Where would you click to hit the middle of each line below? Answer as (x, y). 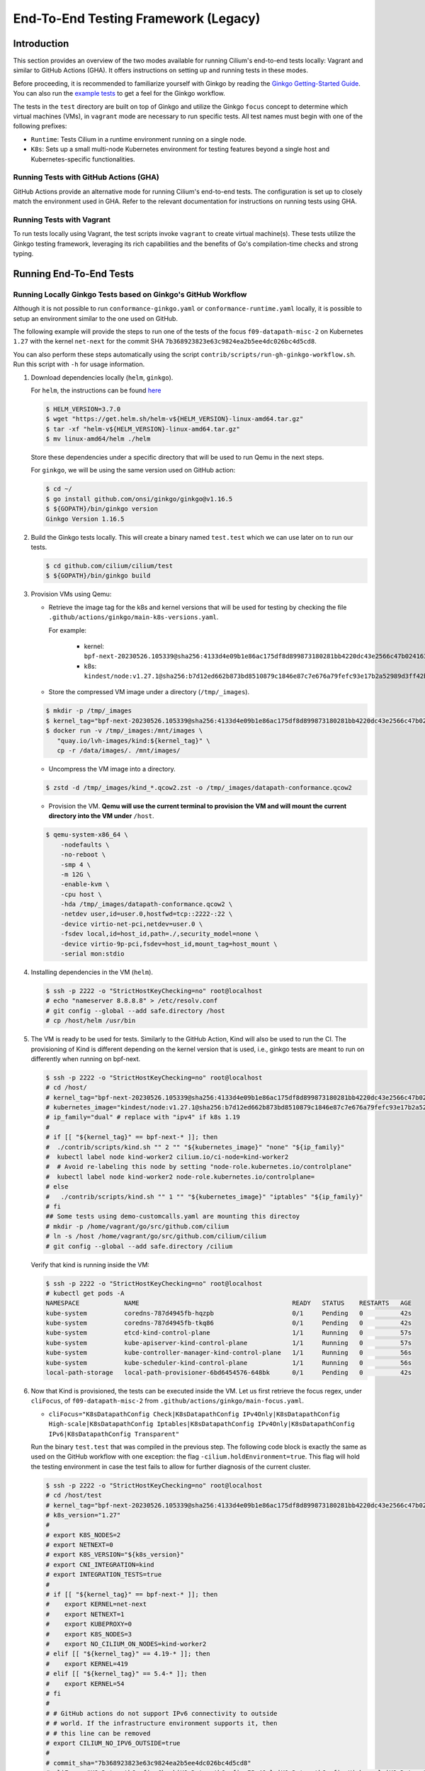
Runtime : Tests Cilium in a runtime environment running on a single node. (139, 139)
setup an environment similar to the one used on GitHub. (96, 318)
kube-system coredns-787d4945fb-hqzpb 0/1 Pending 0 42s (229, 1313)
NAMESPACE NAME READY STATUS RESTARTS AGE (229, 1303)
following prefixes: (40, 126)
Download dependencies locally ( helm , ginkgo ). (102, 377)
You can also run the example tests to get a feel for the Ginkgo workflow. (119, 94)
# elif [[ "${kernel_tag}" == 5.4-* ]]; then (126, 1674)
